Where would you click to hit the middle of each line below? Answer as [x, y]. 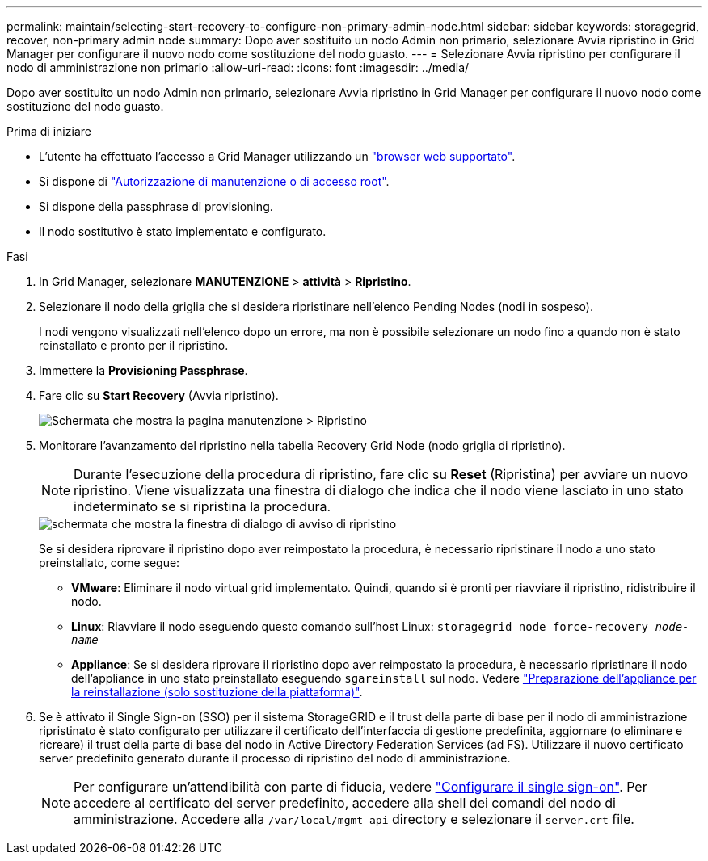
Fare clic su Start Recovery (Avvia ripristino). [159, 395]
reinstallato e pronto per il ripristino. [134, 345]
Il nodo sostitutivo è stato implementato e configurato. [183, 231]
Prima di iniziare [49, 131]
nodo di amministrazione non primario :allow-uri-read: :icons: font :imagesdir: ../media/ [238, 67]
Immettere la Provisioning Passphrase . [143, 370]
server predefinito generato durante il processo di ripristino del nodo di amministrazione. [275, 758]
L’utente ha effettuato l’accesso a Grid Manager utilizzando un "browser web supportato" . [277, 156]
